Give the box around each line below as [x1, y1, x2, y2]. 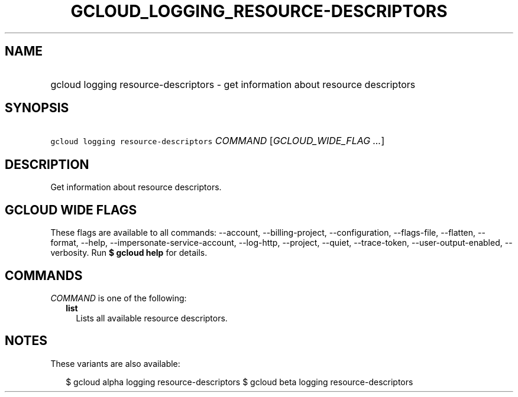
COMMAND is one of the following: [50, 292, 187, 303]
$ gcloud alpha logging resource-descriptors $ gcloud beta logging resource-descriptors [66, 376, 413, 387]
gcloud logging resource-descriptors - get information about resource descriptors [50, 78, 416, 90]
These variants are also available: [50, 358, 180, 369]
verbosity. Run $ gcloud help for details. [50, 248, 208, 258]
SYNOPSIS [5, 100, 69, 116]
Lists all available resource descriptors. [76, 313, 228, 323]
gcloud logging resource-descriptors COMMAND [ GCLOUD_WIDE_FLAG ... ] [50, 135, 385, 147]
